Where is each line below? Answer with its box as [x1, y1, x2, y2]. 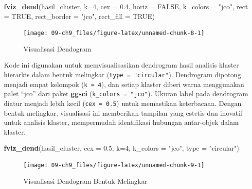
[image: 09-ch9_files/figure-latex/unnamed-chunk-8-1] [23, 30, 205, 37]
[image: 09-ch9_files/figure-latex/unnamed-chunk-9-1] [23, 162, 205, 169]
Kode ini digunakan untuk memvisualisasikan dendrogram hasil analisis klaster [4, 60, 239, 70]
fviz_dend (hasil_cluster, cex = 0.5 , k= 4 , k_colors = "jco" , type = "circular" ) [4, 143, 239, 153]
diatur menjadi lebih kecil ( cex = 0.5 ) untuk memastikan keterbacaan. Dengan [4, 98, 242, 108]
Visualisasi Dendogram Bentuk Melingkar [23, 175, 147, 186]
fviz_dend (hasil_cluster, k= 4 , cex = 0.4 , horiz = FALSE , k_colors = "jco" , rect [4, 1, 248, 11]
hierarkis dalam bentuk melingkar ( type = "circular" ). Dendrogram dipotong [4, 69, 241, 80]
